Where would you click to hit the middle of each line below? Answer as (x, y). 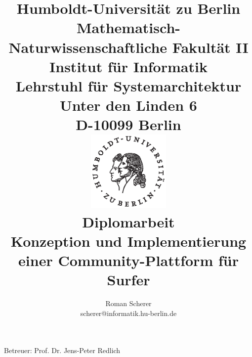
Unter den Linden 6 (128, 105)
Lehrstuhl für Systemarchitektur (128, 85)
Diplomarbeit (128, 221)
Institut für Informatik (128, 66)
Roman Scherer (128, 303)
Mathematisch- (128, 27)
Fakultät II (210, 47)
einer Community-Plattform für (128, 260)
